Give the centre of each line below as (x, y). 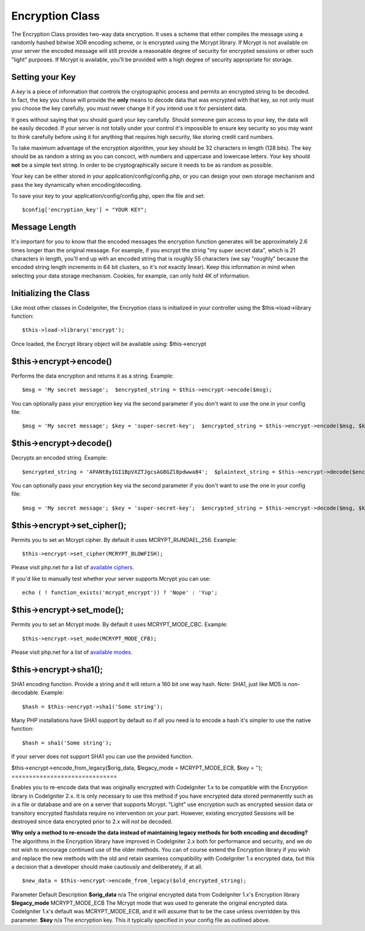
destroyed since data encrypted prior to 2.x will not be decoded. (92, 821)
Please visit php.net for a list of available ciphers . (73, 567)
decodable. (25, 693)
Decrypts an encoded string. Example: (59, 458)
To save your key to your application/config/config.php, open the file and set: (108, 195)
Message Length (44, 227)
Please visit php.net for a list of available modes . (72, 652)
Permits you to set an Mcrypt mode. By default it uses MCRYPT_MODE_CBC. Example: (120, 625)
